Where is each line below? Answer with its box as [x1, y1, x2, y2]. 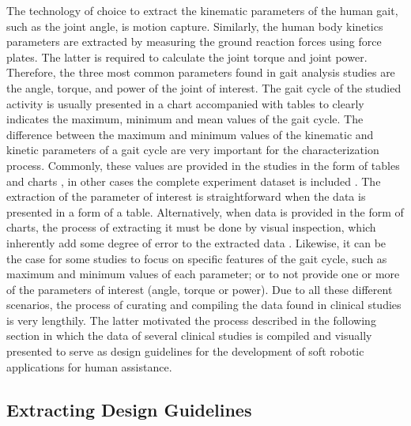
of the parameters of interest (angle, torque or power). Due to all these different [6, 281, 393, 297]
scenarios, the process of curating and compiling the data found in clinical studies [6, 296, 402, 313]
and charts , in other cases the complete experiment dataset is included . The [6, 172, 381, 189]
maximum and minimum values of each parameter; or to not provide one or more [6, 266, 400, 282]
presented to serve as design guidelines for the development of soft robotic [6, 343, 364, 360]
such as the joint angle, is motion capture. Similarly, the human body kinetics [6, 17, 383, 34]
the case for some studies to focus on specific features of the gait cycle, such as [6, 250, 387, 266]
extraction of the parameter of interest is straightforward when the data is [6, 188, 366, 205]
